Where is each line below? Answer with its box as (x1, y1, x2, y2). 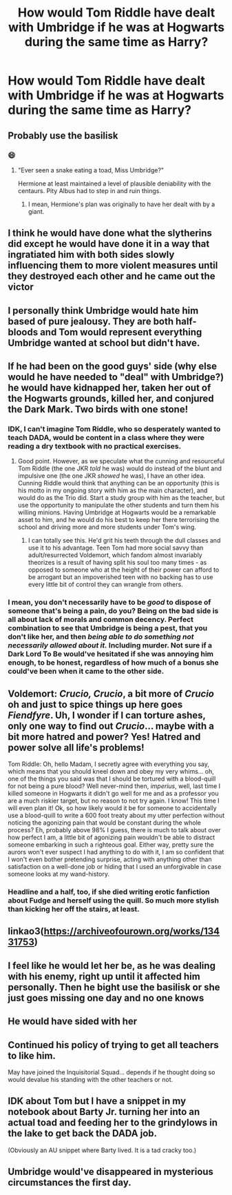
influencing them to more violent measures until (8, 260, 218, 272)
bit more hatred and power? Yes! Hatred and (8, 731, 201, 743)
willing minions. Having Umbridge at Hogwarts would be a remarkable (17, 508, 216, 516)
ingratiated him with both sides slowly (8, 249, 175, 261)
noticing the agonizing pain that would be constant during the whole (8, 819, 202, 827)
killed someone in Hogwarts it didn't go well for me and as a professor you (8, 790, 219, 798)
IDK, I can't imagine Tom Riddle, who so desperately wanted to (8, 424, 221, 434)
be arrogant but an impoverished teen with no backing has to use (28, 573, 213, 581)
